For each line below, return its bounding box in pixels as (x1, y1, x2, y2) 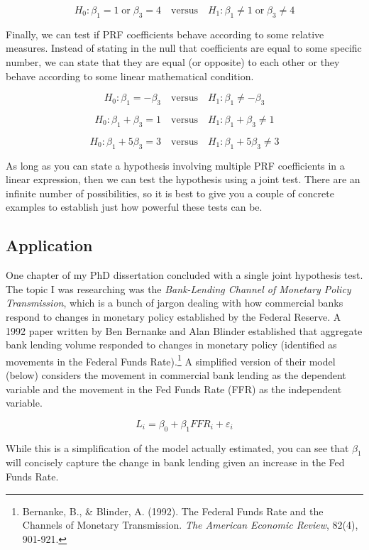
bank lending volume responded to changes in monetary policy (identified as (6, 337, 337, 352)
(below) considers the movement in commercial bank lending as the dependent (6, 367, 346, 382)
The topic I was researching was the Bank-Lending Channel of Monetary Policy (6, 281, 351, 296)
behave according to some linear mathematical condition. (6, 68, 254, 83)
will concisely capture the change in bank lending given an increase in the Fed (6, 455, 345, 470)
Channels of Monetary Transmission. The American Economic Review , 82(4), (22, 517, 358, 532)
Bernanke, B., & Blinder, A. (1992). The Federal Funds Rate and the (22, 503, 324, 518)
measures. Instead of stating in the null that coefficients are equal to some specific (6, 40, 362, 55)
